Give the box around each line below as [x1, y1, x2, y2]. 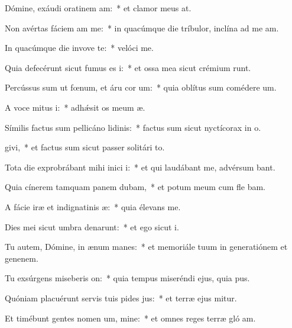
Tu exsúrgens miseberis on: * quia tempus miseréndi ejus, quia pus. [5, 272, 250, 284]
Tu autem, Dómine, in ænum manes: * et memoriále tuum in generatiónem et [5, 240, 288, 253]
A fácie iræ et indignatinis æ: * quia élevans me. [5, 200, 181, 213]
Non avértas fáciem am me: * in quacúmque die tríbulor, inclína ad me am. [5, 21, 279, 34]
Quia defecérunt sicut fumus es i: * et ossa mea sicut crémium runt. [5, 61, 251, 73]
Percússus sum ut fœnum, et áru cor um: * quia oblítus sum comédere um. [5, 81, 277, 94]
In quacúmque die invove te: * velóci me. [5, 41, 154, 54]
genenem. [5, 252, 38, 264]
